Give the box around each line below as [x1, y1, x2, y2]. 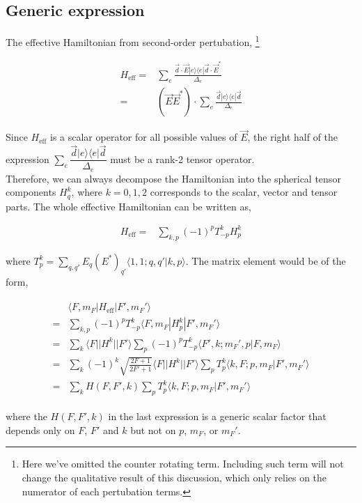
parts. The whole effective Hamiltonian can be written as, [6, 199, 251, 213]
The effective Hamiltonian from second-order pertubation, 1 [6, 33, 260, 49]
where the [6, 409, 47, 424]
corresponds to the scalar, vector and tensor [150, 185, 338, 199]
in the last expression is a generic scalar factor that [108, 409, 326, 424]
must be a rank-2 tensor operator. [110, 151, 255, 166]
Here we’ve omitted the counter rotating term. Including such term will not [22, 456, 344, 471]
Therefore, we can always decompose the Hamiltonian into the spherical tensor [6, 171, 341, 185]
